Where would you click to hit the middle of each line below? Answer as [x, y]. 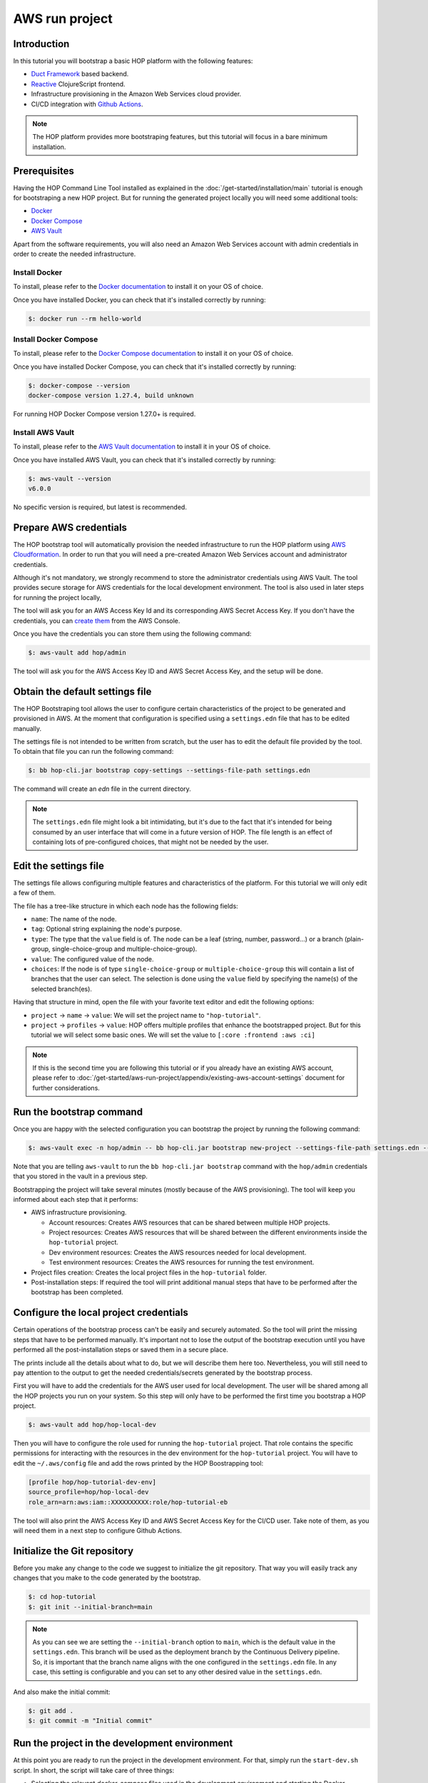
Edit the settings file [59, 865]
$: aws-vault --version [70, 479]
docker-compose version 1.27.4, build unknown [111, 395]
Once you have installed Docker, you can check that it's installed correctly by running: [139, 300]
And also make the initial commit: [62, 1692]
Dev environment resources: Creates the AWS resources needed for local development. [178, 1252]
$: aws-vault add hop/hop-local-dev [92, 1425]
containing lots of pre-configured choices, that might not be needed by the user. [151, 842]
